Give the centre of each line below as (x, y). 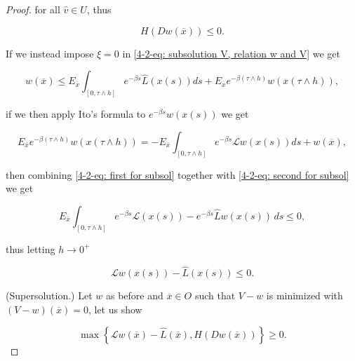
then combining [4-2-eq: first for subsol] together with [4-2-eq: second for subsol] (177, 174)
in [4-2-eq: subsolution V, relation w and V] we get (232, 53)
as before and (134, 295)
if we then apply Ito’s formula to (76, 114)
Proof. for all (33, 9)
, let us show (115, 309)
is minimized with (304, 295)
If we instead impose (50, 53)
